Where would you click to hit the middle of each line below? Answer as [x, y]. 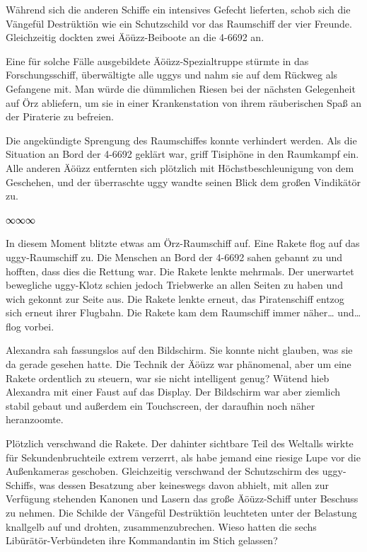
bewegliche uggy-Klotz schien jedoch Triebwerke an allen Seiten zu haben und [174, 285]
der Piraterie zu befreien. [60, 116]
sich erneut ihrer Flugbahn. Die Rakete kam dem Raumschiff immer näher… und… [183, 312]
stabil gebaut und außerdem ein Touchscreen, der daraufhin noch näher [161, 405]
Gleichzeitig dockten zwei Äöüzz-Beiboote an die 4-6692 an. [135, 37]
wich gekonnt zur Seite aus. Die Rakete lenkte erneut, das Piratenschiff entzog [175, 298]
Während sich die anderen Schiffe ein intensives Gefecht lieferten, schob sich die [178, 9]
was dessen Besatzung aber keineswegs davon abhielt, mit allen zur [184, 484]
